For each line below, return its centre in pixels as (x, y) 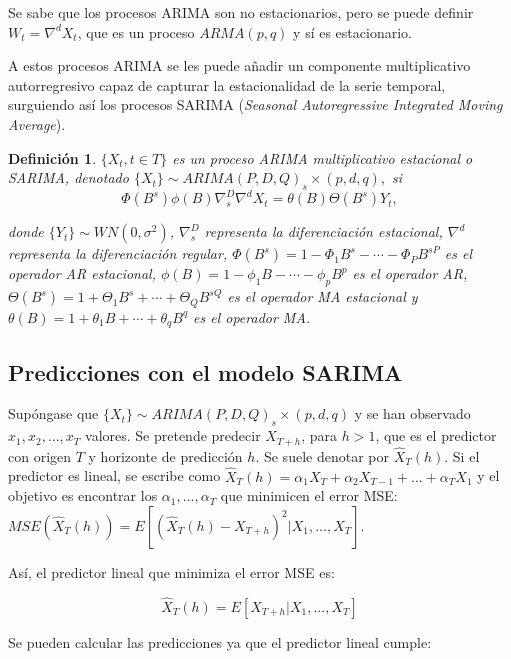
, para (319, 435)
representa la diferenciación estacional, (323, 231)
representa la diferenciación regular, (118, 253)
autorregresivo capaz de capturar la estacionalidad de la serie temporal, (227, 84)
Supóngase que (53, 413)
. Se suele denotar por (322, 455)
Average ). (37, 123)
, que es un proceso (136, 31)
